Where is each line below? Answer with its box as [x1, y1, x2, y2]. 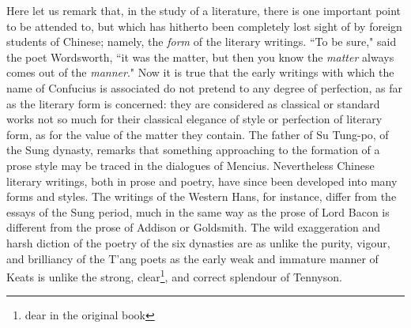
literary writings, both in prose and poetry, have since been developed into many [6, 172, 398, 189]
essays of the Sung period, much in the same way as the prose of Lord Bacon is [6, 203, 390, 220]
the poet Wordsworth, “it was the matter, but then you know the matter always [6, 48, 394, 65]
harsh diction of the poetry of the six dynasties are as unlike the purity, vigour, [6, 234, 390, 251]
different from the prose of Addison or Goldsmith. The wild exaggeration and [6, 219, 381, 236]
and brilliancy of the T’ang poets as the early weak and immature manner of [6, 250, 379, 266]
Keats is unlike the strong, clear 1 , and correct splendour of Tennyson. [6, 266, 342, 285]
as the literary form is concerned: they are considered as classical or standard [6, 95, 380, 111]
